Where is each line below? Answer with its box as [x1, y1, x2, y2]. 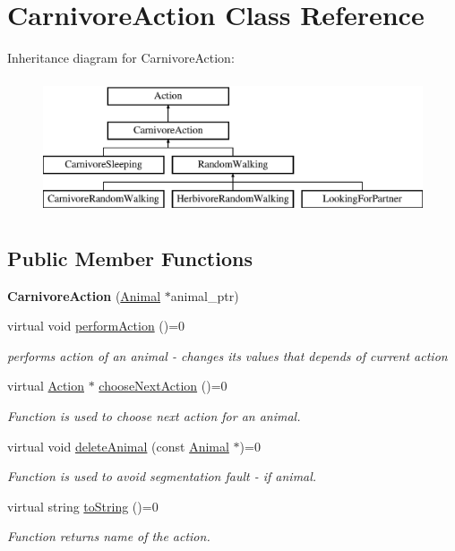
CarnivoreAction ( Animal [7, 286, 161, 305]
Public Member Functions [7, 244, 253, 271]
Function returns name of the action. [7, 527, 210, 546]
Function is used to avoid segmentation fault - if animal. [7, 467, 317, 486]
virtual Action [7, 376, 85, 395]
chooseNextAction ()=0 [99, 376, 227, 395]
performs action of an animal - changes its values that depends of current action [7, 346, 448, 365]
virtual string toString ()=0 [7, 496, 159, 515]
